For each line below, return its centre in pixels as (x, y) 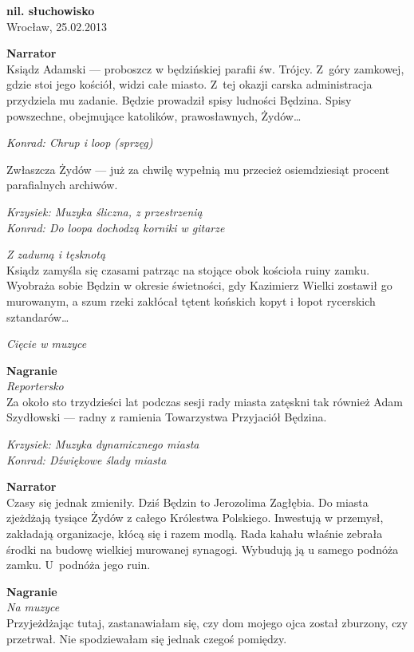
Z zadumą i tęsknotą (56, 254)
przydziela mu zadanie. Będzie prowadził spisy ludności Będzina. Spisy (179, 99)
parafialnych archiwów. (62, 185)
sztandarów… (38, 316)
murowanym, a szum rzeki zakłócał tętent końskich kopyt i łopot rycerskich (191, 300)
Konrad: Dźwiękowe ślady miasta (87, 459)
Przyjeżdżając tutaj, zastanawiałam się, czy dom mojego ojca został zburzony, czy (207, 622)
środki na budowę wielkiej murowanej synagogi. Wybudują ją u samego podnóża (203, 549)
